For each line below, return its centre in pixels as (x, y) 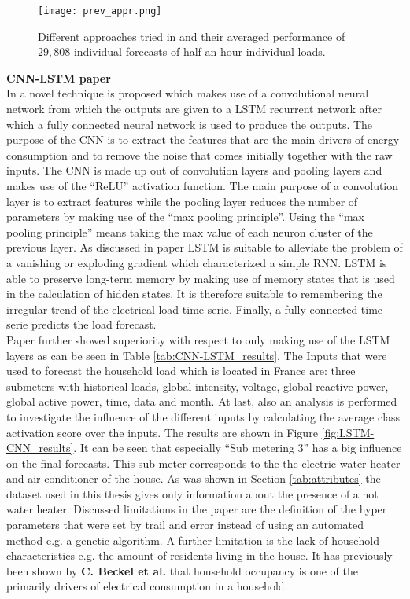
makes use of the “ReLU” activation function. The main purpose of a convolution (203, 186)
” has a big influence (353, 448)
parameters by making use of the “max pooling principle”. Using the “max (185, 217)
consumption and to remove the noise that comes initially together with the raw (199, 154)
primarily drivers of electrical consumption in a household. (147, 586)
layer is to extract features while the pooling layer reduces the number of (182, 201)
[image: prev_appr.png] (100, 11)
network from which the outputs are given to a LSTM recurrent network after (194, 109)
